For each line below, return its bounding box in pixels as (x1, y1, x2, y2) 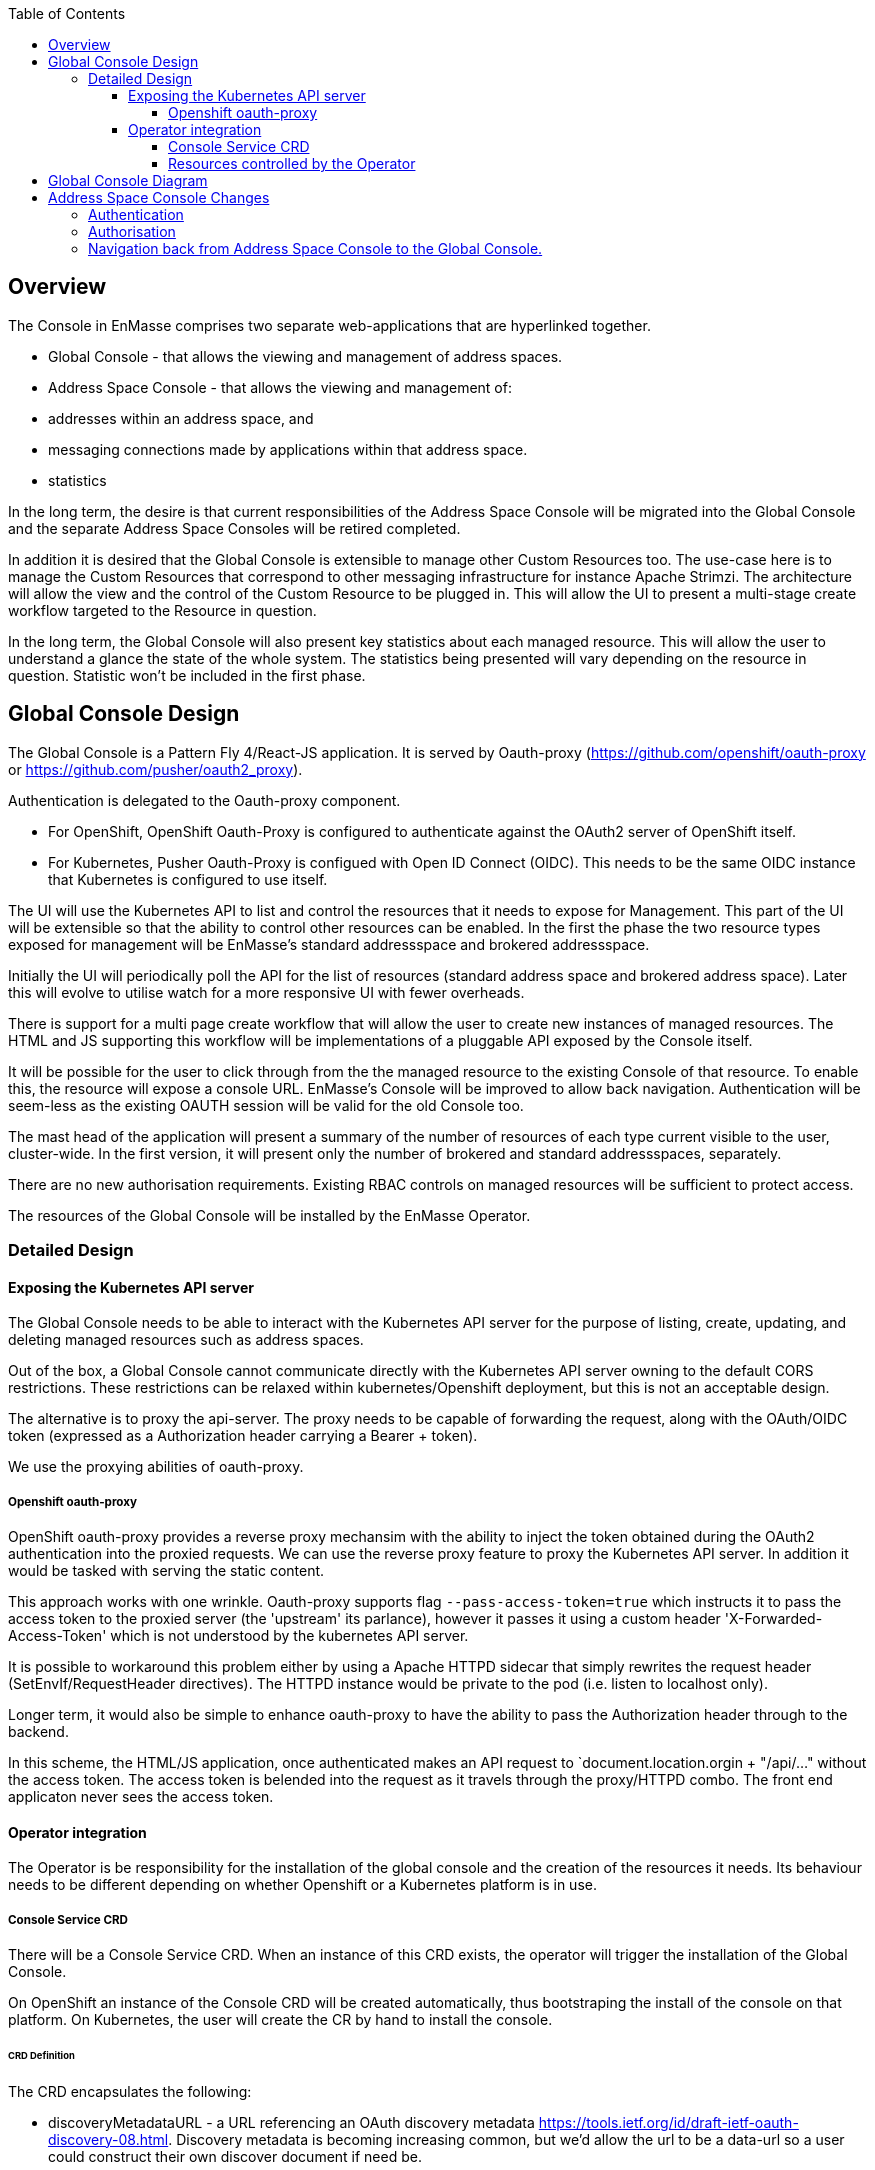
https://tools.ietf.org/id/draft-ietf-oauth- (538, 2113, 799, 2131)
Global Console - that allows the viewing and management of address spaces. (48, 347, 563, 365)
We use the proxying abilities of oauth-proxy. (8, 1458, 304, 1476)
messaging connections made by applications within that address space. (48, 440, 528, 458)
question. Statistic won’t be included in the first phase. (8, 666, 366, 684)
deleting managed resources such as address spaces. (8, 1331, 364, 1349)
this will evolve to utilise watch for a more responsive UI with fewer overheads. (8, 983, 525, 1001)
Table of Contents (8, 5, 126, 22)
